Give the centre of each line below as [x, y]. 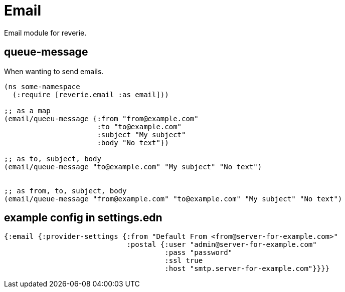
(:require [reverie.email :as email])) [91, 94]
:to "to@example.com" [139, 126]
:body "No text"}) [133, 142]
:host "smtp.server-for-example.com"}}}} [247, 269]
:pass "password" [199, 253]
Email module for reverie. [45, 33]
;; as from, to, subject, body [65, 191]
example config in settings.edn [83, 218]
